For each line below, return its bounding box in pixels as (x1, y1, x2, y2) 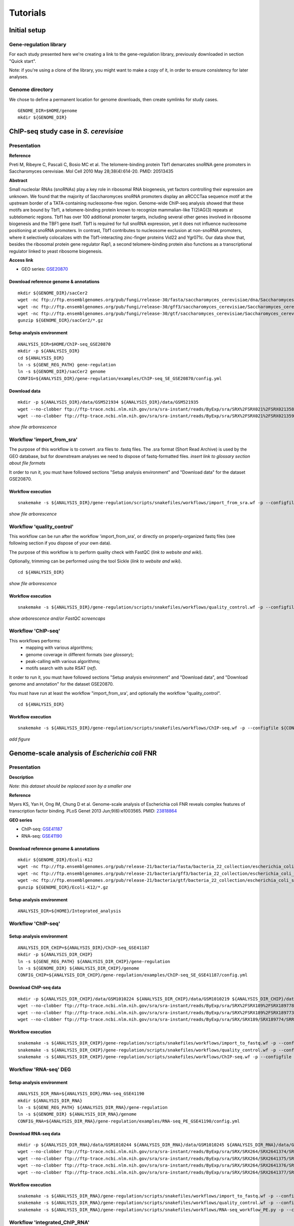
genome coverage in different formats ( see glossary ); (25, 651, 134, 657)
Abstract (9, 177, 28, 183)
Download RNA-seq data (9, 1130, 61, 1136)
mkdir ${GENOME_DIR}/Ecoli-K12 (18, 857, 93, 863)
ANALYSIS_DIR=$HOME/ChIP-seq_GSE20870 (18, 341, 111, 347)
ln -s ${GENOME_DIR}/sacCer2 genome (18, 369, 106, 375)
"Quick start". (9, 58, 36, 64)
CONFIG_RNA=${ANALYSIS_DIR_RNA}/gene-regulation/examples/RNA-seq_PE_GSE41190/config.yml (18, 1118, 240, 1124)
